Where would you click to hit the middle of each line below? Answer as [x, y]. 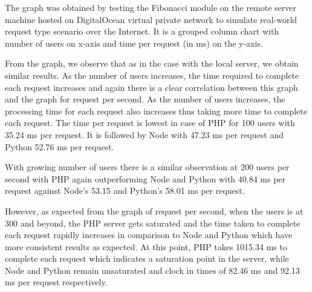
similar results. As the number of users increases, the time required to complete [152, 75]
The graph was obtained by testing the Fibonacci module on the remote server [151, 7]
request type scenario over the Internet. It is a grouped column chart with [142, 31]
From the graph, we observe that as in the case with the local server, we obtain [152, 63]
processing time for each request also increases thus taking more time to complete [156, 111]
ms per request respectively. [56, 282]
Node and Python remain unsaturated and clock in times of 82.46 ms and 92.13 [152, 270]
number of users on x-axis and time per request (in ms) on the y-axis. [134, 43]
